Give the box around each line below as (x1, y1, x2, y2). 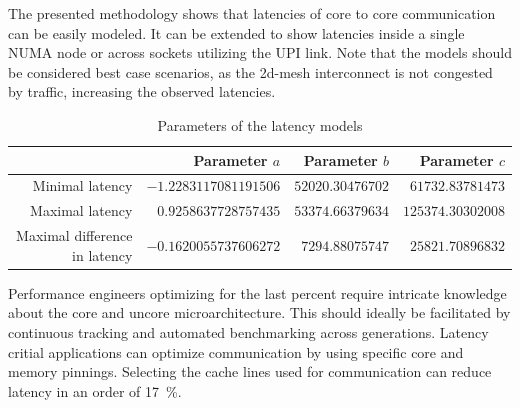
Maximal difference (16, 225, 133, 246)
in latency (72, 244, 133, 265)
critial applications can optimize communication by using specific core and (8, 341, 464, 362)
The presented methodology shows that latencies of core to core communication (8, 3, 496, 23)
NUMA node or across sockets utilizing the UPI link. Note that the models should (8, 42, 512, 63)
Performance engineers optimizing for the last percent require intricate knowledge (8, 282, 507, 303)
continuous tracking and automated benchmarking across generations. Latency (8, 321, 489, 342)
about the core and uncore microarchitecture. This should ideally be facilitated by (8, 302, 511, 323)
